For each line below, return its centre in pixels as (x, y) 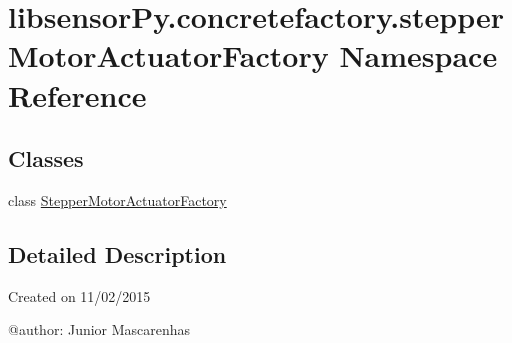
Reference (77, 94)
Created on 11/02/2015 (79, 295)
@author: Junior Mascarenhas (99, 329)
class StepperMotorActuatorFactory (117, 199)
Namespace (418, 55)
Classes (46, 158)
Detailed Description (117, 253)
